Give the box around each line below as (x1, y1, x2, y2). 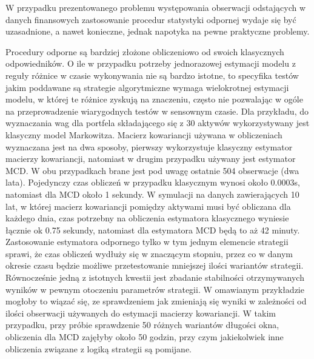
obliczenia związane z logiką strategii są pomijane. (5, 342, 192, 355)
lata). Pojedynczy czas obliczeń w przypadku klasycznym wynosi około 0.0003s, (5, 176, 300, 189)
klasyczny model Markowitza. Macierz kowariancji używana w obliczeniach (5, 128, 282, 141)
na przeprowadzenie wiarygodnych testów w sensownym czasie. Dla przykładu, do (5, 104, 309, 117)
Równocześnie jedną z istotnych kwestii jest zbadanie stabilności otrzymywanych (5, 271, 304, 284)
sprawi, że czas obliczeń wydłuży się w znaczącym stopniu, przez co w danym (5, 247, 293, 260)
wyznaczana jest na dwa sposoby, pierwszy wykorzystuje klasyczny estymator (5, 140, 293, 153)
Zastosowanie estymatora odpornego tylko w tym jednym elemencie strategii (5, 235, 289, 248)
